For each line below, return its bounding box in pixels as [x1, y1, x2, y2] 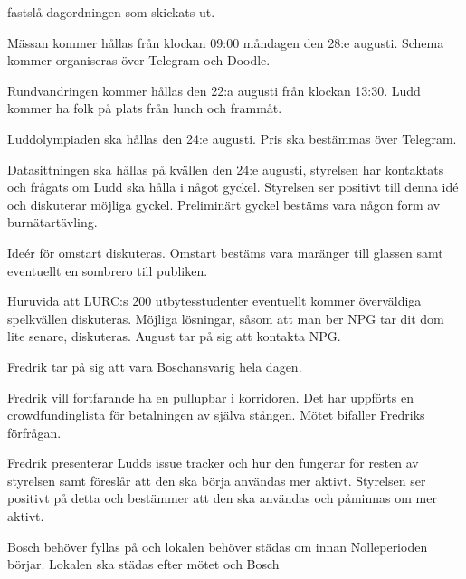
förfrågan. [7, 422, 62, 441]
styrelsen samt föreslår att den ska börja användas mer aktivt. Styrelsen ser [7, 470, 426, 489]
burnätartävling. [7, 213, 98, 232]
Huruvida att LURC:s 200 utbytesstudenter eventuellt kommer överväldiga [7, 291, 422, 310]
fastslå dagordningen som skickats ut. [7, 3, 215, 21]
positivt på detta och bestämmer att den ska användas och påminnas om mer [7, 489, 437, 508]
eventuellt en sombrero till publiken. [7, 261, 208, 280]
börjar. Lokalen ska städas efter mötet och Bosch [7, 555, 280, 574]
